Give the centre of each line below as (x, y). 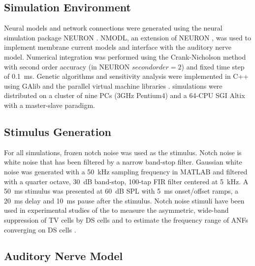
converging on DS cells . (40, 229)
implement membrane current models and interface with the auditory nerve (118, 47)
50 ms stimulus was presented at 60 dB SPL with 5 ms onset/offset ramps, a (121, 191)
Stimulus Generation (58, 131)
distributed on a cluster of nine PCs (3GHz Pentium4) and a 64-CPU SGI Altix (125, 95)
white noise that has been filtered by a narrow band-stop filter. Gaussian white (123, 162)
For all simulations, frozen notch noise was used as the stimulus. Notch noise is (123, 152)
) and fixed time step (213, 66)
